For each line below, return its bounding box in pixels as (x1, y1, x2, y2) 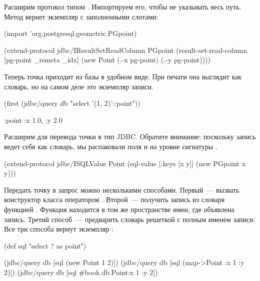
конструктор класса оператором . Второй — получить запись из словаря (4, 194, 225, 205)
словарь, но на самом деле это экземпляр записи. (4, 81, 153, 91)
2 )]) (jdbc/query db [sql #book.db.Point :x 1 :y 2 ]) (4, 267, 158, 277)
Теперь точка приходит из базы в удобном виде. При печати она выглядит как (4, 71, 242, 81)
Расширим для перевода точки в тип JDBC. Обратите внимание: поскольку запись (4, 131, 256, 142)
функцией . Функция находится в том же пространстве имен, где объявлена (4, 204, 234, 214)
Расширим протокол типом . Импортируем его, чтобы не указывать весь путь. (4, 1, 241, 11)
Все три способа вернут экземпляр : (4, 224, 114, 234)
